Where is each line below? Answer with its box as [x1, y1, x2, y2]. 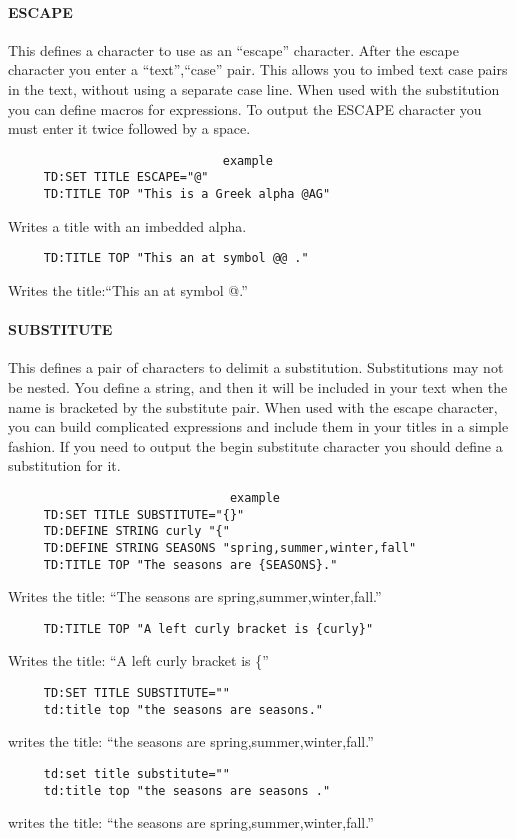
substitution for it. [8, 455, 121, 476]
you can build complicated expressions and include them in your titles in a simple [8, 416, 509, 437]
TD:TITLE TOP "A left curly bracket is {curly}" [43, 621, 374, 636]
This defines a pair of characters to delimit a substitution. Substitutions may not [8, 357, 504, 378]
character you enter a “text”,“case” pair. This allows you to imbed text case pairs [8, 59, 508, 80]
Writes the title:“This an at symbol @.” [8, 279, 248, 300]
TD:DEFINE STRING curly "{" [43, 524, 230, 539]
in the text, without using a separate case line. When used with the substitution [8, 78, 500, 99]
